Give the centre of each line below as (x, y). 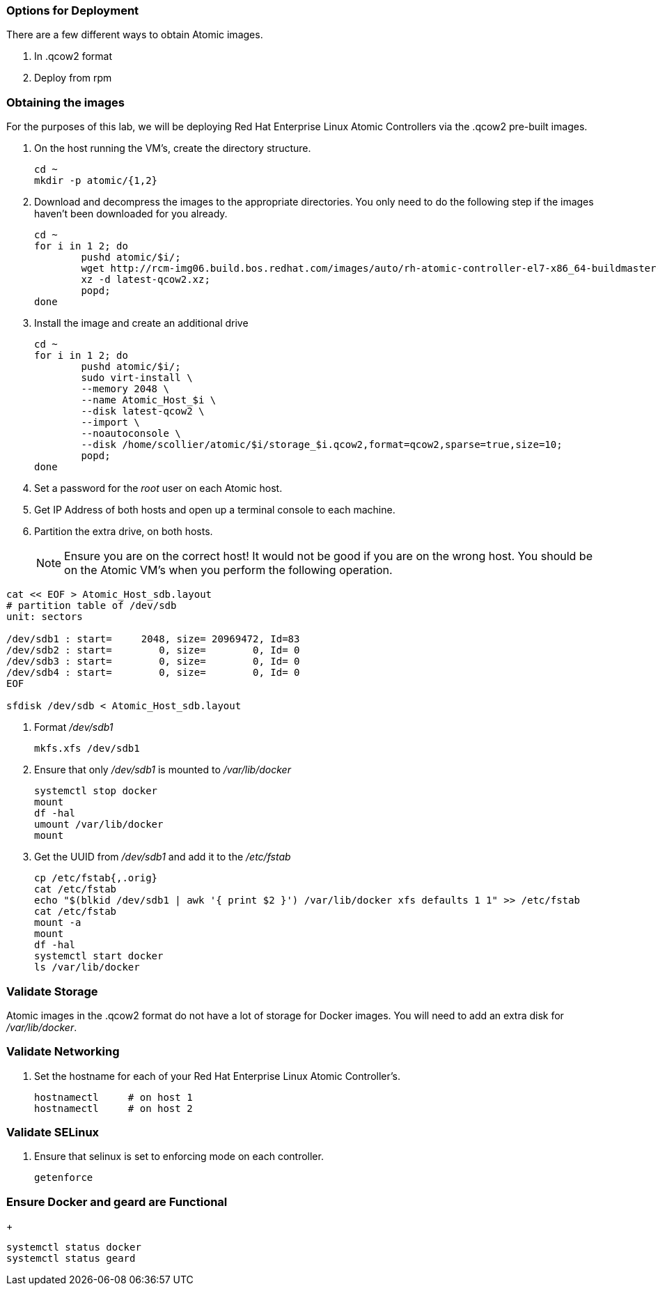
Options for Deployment (73, 10)
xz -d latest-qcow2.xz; (146, 280)
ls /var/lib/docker (87, 967)
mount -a (58, 923)
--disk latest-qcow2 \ (143, 411)
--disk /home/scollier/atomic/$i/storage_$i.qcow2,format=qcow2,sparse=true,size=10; (322, 445)
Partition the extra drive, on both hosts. (124, 532)
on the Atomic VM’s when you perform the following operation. (228, 570)
